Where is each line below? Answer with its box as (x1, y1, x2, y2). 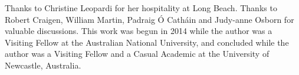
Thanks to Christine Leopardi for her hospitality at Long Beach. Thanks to (5, 2, 277, 13)
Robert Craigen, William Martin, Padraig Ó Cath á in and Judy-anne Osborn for (5, 13, 294, 25)
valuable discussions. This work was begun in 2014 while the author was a (5, 25, 272, 37)
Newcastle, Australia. (5, 59, 81, 71)
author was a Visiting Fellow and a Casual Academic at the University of (5, 47, 270, 60)
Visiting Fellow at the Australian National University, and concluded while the (5, 36, 289, 48)
